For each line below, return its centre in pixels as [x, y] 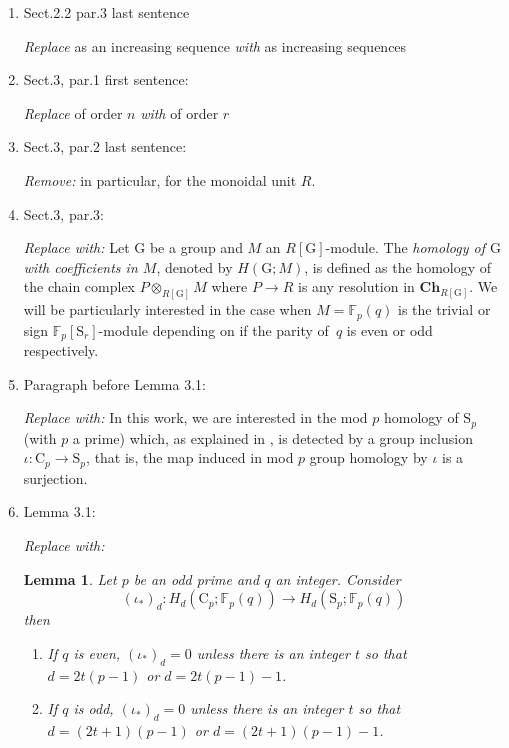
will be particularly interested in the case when [167, 309]
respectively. [61, 350]
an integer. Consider [338, 578]
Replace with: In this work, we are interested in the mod [195, 417]
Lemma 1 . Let [70, 578]
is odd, [93, 708]
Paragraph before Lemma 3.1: [114, 383]
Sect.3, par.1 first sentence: [106, 79]
